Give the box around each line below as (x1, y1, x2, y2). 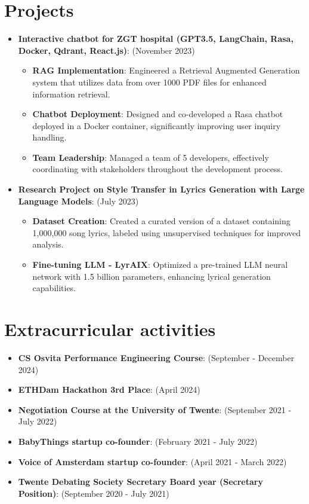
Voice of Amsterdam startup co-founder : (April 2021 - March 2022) (18, 455, 287, 468)
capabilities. (32, 282, 76, 294)
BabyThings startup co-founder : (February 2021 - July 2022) (18, 435, 258, 447)
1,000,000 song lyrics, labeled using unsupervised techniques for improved (32, 226, 301, 239)
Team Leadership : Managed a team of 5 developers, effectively (32, 151, 269, 163)
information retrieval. (32, 87, 110, 100)
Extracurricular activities (4, 317, 216, 341)
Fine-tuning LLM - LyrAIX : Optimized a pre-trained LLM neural (32, 258, 288, 271)
